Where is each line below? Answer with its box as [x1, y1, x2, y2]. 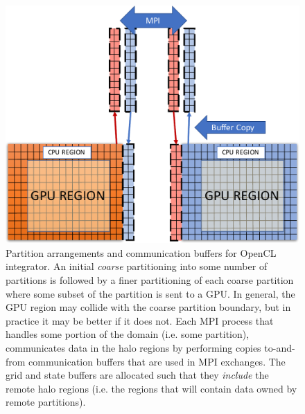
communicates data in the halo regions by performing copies [6, 341, 261, 354]
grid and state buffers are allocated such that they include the [6, 368, 269, 382]
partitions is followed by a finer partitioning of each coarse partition [6, 273, 294, 287]
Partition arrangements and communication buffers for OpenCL [6, 245, 277, 260]
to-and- [264, 341, 295, 354]
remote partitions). [6, 395, 86, 409]
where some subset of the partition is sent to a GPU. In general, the [6, 286, 295, 300]
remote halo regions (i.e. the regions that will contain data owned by [6, 381, 297, 395]
